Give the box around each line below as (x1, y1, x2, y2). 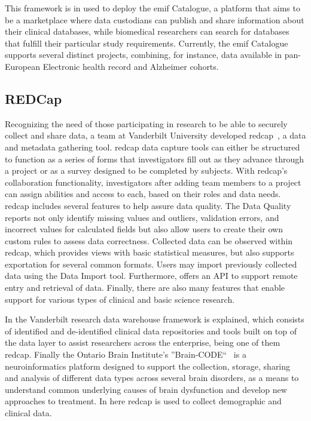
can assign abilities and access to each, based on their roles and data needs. (5, 188, 281, 200)
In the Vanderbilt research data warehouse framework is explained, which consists (5, 313, 304, 325)
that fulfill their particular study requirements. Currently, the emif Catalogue (5, 36, 288, 49)
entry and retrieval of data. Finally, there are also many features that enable (5, 281, 285, 294)
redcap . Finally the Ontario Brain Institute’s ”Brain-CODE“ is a (5, 348, 246, 361)
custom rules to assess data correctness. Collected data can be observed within (5, 234, 293, 247)
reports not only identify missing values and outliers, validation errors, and (5, 211, 279, 223)
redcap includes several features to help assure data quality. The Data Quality (5, 199, 291, 211)
